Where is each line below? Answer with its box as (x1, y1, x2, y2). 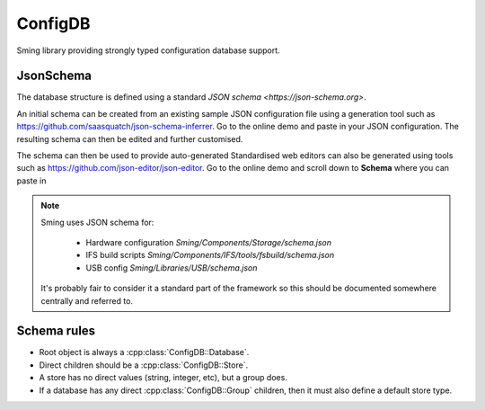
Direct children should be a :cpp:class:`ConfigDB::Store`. (39, 360, 249, 370)
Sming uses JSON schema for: (40, 217, 154, 227)
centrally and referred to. (40, 295, 134, 306)
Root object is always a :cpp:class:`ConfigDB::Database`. (39, 347, 250, 358)
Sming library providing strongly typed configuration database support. (16, 45, 280, 56)
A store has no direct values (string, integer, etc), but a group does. (39, 372, 287, 383)
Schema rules (16, 324, 96, 339)
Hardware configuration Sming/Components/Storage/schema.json (85, 236, 332, 247)
